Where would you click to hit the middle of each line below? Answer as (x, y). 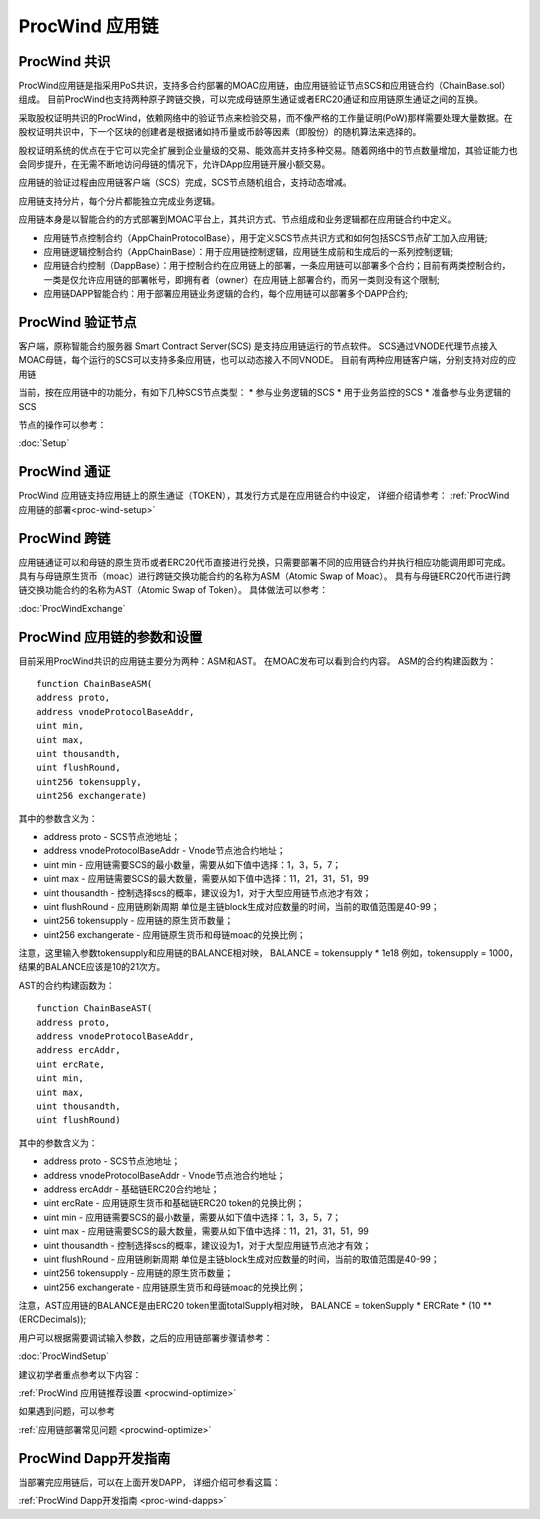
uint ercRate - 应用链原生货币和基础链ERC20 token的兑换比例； (174, 1203)
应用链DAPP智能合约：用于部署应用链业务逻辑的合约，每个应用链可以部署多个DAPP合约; (226, 294)
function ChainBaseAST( (94, 1008)
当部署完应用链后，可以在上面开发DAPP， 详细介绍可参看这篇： (150, 1482)
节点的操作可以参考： (62, 424)
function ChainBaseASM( (94, 684)
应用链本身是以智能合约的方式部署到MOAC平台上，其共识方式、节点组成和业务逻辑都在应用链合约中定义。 (237, 219)
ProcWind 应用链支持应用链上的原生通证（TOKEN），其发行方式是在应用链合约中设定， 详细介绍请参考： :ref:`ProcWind (264, 496)
